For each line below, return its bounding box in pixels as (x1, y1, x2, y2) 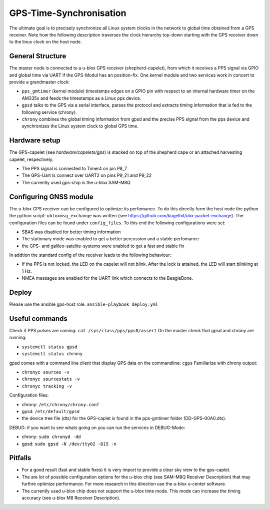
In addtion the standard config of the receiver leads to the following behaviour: (9, 252, 171, 258)
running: (9, 335, 27, 341)
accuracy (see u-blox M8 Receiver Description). (21, 495, 120, 501)
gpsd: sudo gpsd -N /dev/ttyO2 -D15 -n (21, 441, 117, 447)
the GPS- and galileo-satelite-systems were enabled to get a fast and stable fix (21, 243, 184, 249)
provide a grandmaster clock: (9, 79, 70, 85)
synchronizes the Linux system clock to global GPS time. (21, 123, 138, 129)
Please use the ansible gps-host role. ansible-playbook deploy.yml (9, 301, 158, 307)
